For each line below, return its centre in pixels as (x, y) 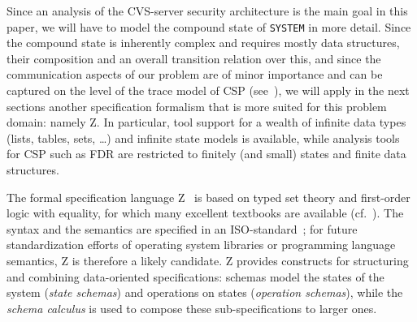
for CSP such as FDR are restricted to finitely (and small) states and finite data (206, 154)
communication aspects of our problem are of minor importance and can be (195, 74)
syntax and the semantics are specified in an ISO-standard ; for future (182, 228)
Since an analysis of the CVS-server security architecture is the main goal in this (207, 11)
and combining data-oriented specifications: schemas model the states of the (195, 276)
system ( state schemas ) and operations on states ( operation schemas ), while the (205, 292)
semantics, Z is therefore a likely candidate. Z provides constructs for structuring (208, 260)
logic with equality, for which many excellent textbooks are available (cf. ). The (205, 213)
